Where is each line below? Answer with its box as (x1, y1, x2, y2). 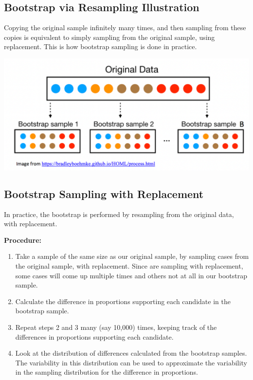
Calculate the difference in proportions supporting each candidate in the (15, 296, 231, 306)
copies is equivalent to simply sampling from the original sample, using (4, 32, 215, 42)
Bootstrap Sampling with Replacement (4, 186, 204, 201)
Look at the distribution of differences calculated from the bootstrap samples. (15, 348, 247, 358)
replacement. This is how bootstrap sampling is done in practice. (4, 41, 197, 52)
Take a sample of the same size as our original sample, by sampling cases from (15, 251, 249, 261)
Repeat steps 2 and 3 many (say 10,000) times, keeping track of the (15, 322, 217, 332)
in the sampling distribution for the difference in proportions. (15, 367, 198, 377)
